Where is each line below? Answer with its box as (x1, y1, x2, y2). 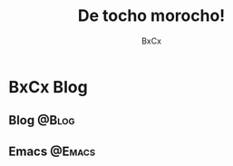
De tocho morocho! (77, 5, 226, 26)
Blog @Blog (8, 112, 75, 128)
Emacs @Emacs (8, 143, 96, 159)
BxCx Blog (8, 76, 88, 97)
